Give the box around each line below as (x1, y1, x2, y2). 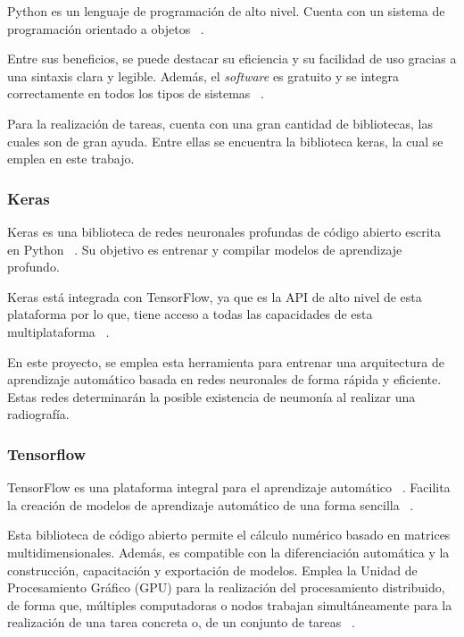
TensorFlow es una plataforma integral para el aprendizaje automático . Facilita (7, 478, 451, 497)
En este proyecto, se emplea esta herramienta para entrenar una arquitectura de (7, 352, 444, 371)
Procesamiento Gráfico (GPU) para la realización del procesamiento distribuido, (7, 578, 445, 597)
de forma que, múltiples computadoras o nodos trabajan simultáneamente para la (7, 595, 452, 614)
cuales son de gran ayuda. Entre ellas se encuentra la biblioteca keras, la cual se (7, 131, 443, 150)
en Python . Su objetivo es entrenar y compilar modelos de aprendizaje (7, 239, 402, 258)
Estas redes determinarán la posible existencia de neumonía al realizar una (7, 387, 416, 406)
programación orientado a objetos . (7, 19, 204, 38)
